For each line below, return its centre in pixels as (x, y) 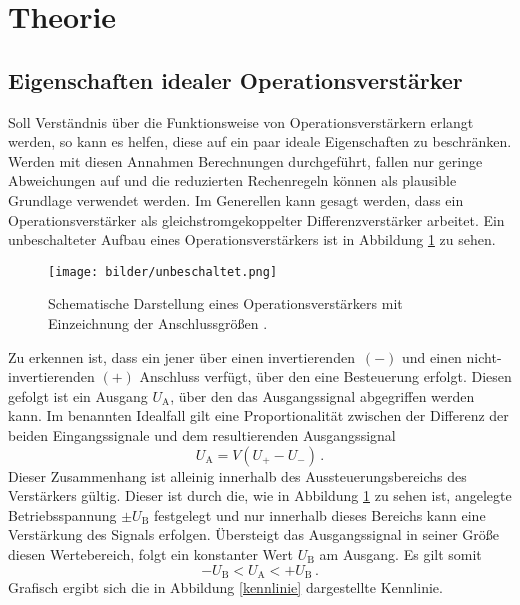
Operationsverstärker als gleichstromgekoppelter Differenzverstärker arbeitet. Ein (256, 219)
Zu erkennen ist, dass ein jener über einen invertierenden (181, 356)
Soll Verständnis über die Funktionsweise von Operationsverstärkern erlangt (241, 121)
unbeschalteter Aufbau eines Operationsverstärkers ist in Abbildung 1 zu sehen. (252, 239)
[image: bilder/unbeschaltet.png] (163, 271)
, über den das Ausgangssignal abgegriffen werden (322, 395)
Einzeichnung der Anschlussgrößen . (158, 322)
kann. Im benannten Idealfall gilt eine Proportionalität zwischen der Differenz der (258, 415)
